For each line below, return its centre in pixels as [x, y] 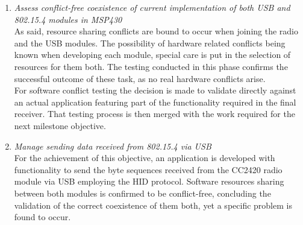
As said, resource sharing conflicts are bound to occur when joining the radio [156, 31]
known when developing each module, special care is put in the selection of [152, 55]
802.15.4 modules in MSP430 [68, 19]
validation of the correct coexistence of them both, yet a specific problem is [153, 205]
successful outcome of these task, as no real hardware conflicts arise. [140, 78]
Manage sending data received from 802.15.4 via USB [113, 146]
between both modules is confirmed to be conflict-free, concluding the [142, 193]
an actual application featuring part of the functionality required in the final [155, 102]
